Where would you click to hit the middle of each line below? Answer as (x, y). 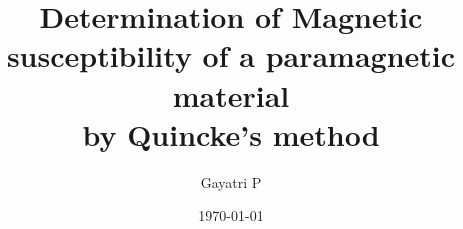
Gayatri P (231, 181)
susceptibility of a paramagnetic (231, 55)
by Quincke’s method (231, 133)
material (231, 94)
